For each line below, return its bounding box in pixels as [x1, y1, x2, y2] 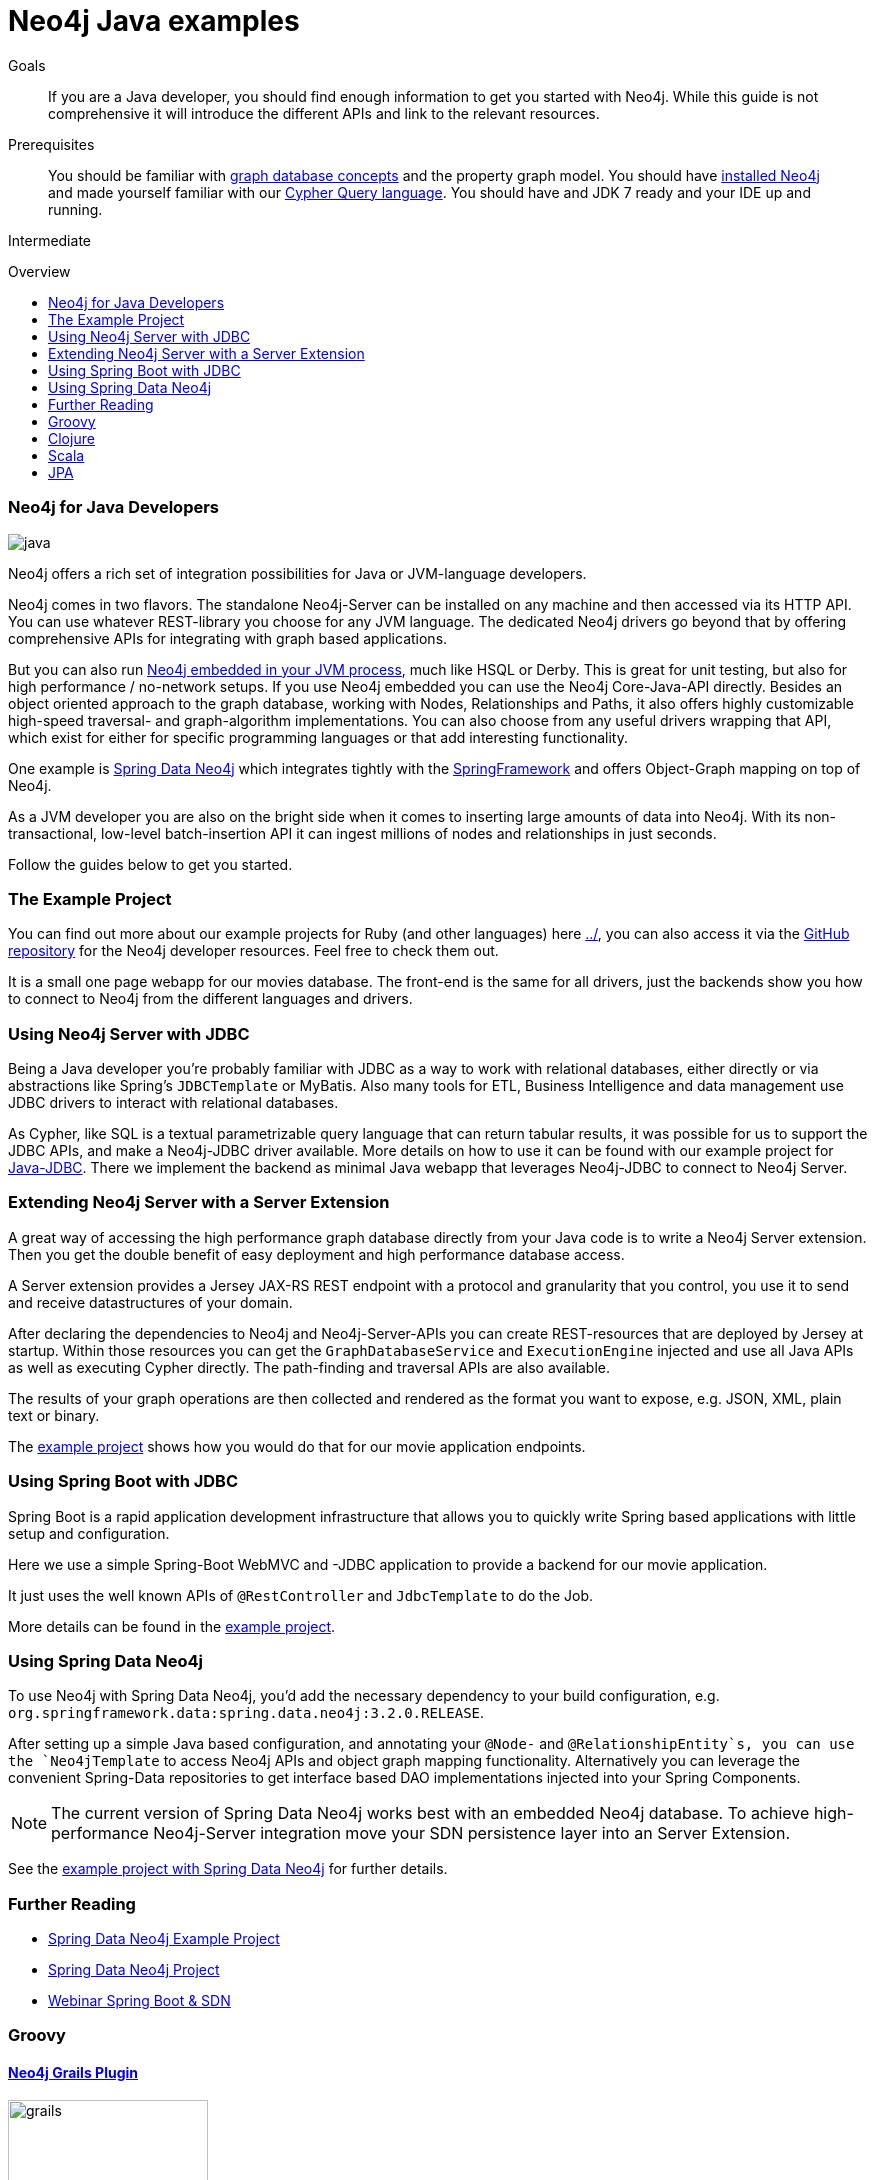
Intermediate [8, 231, 91, 249]
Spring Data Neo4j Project [48, 1961, 220, 1978]
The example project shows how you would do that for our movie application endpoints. [8, 1437, 586, 1455]
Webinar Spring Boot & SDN [48, 1992, 231, 2009]
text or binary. [8, 1406, 100, 1424]
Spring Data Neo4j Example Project [48, 1930, 280, 1947]
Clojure [48, 429, 95, 447]
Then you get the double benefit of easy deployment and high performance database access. [8, 1245, 625, 1263]
